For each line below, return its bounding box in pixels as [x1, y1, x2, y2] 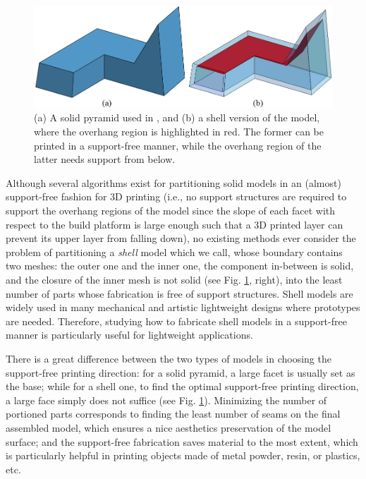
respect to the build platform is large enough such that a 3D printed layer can [6, 217, 343, 231]
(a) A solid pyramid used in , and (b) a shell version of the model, [34, 110, 320, 125]
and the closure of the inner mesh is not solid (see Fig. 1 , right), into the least [6, 272, 343, 286]
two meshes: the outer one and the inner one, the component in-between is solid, [6, 258, 354, 273]
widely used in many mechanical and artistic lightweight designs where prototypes [6, 300, 360, 315]
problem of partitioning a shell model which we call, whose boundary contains [6, 244, 343, 259]
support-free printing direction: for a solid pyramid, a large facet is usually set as [6, 365, 355, 380]
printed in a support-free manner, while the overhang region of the [34, 138, 322, 152]
